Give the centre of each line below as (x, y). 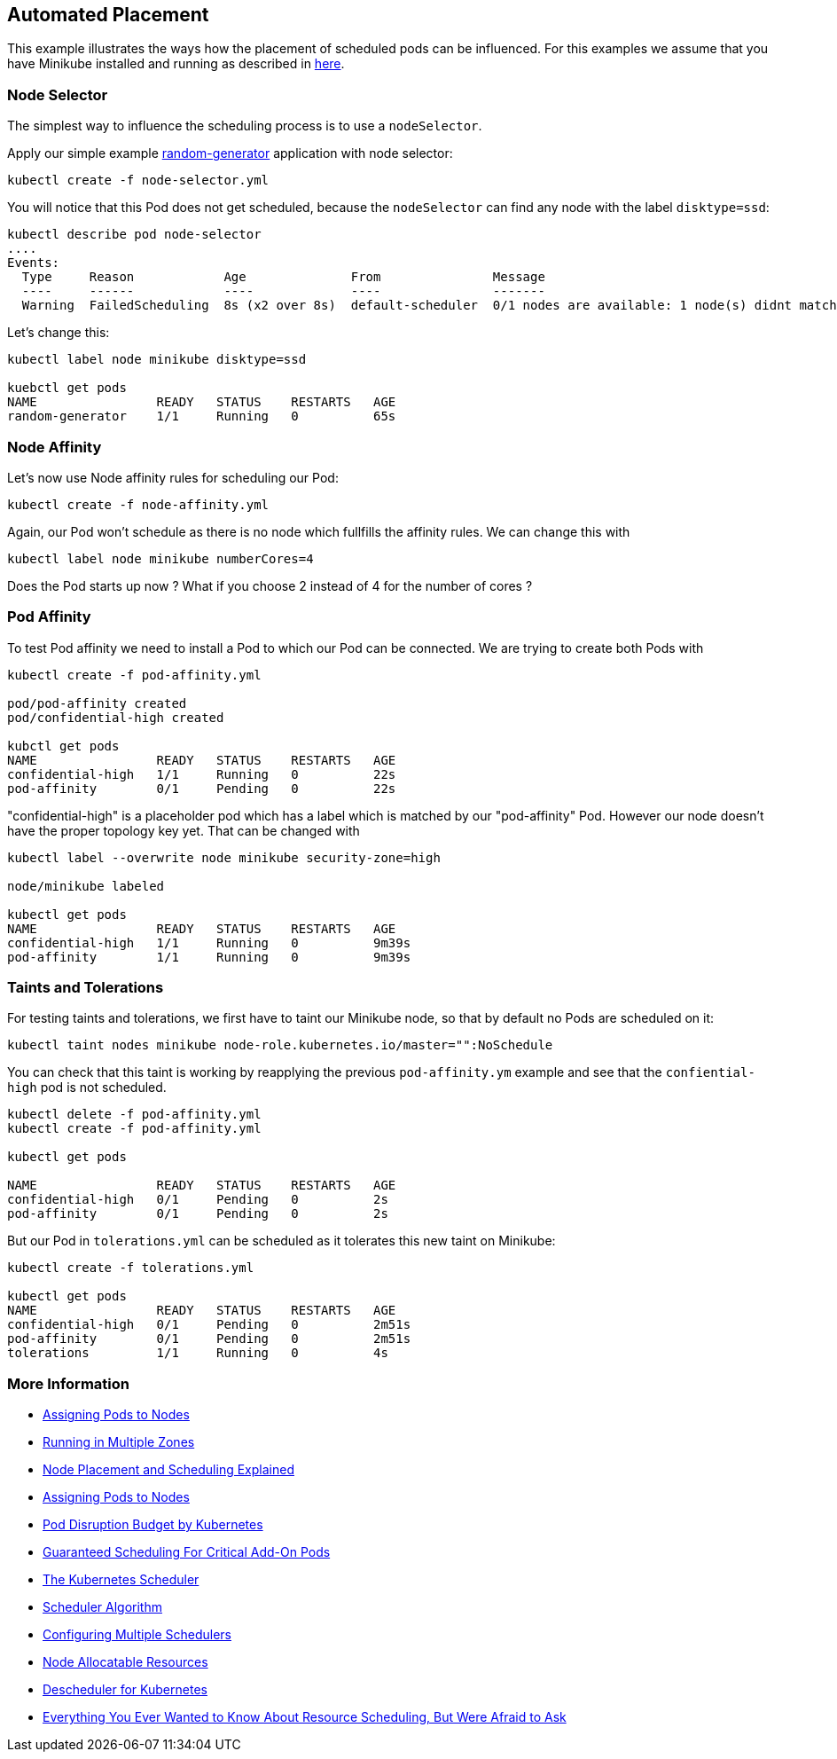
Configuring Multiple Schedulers (137, 1635)
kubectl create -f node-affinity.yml (138, 504)
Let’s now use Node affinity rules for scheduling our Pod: (173, 477)
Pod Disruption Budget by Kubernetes (153, 1525)
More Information (68, 1383)
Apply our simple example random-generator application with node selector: (230, 153)
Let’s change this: (59, 333)
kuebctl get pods (67, 388)
